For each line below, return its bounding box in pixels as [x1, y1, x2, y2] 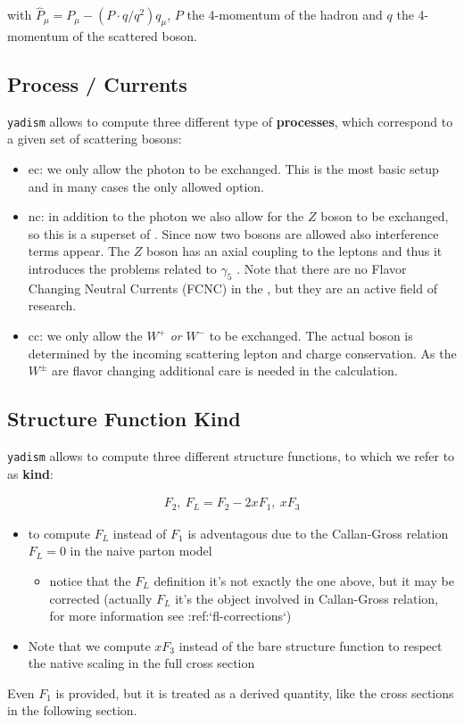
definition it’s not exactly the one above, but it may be [153, 571, 454, 589]
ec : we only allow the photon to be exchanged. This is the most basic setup [28, 160, 439, 178]
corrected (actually [49, 589, 153, 607]
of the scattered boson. [72, 27, 197, 45]
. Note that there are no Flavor [236, 260, 407, 278]
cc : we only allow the [28, 326, 143, 345]
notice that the [49, 571, 131, 589]
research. [28, 296, 77, 315]
